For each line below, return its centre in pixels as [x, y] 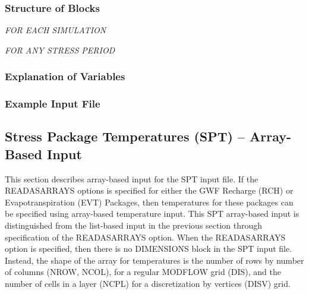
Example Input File [53, 104]
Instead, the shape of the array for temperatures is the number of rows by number [154, 260]
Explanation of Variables [65, 76]
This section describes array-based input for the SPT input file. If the [132, 178]
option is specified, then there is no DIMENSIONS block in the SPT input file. [149, 249]
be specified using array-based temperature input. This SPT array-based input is [152, 214]
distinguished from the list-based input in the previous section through [134, 225]
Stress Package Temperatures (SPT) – [125, 136]
